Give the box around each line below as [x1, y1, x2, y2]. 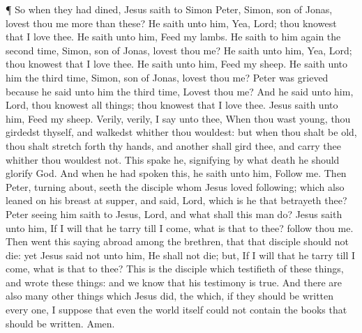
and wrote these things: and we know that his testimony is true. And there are [6, 274, 342, 289]
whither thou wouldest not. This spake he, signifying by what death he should [6, 152, 340, 166]
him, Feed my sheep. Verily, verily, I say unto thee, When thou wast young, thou [6, 111, 351, 125]
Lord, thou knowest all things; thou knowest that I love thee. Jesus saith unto [6, 98, 338, 112]
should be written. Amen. [6, 316, 115, 330]
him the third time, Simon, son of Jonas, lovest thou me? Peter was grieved [6, 70, 329, 84]
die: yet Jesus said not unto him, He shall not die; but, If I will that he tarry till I [6, 247, 356, 262]
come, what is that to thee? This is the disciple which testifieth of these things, [6, 261, 344, 276]
